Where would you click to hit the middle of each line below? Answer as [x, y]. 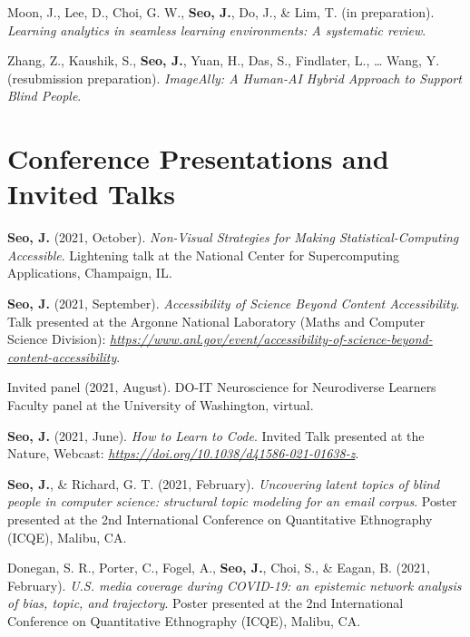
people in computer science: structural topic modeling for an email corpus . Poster [232, 501]
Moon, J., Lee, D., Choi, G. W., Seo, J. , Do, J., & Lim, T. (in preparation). [221, 12]
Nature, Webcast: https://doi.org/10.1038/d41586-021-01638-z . [183, 453]
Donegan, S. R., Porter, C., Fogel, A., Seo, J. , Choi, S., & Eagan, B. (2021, [219, 568]
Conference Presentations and [198, 158]
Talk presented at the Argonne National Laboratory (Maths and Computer [216, 321]
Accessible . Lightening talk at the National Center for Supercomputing [203, 255]
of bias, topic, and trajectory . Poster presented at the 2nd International [206, 603]
